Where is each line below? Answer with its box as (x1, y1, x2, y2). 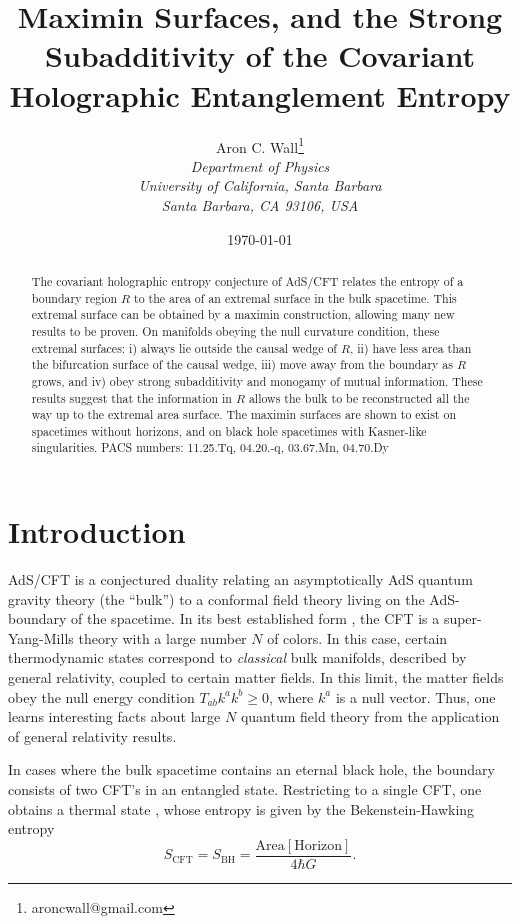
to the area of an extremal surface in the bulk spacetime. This (134, 289, 457, 306)
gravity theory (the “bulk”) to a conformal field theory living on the (8, 588, 425, 609)
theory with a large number (78, 627, 247, 648)
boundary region (31, 289, 118, 306)
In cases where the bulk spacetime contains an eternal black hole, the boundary (8, 759, 495, 780)
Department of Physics (190, 155, 330, 176)
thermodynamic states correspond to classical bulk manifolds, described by (8, 647, 467, 668)
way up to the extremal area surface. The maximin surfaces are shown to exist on (31, 406, 457, 423)
